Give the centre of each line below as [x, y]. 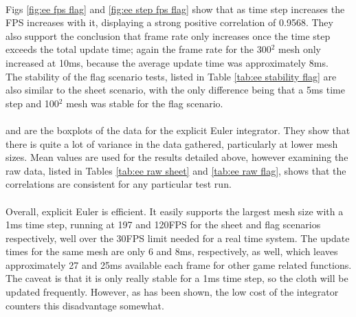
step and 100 [32, 103]
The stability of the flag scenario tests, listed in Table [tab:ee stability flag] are [171, 76]
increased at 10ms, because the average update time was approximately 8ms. [167, 62]
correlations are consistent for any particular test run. [119, 184]
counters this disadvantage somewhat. [85, 305]
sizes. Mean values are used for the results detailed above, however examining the [177, 157]
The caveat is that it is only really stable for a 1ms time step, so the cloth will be [177, 278]
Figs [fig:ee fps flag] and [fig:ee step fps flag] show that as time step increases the [175, 9]
